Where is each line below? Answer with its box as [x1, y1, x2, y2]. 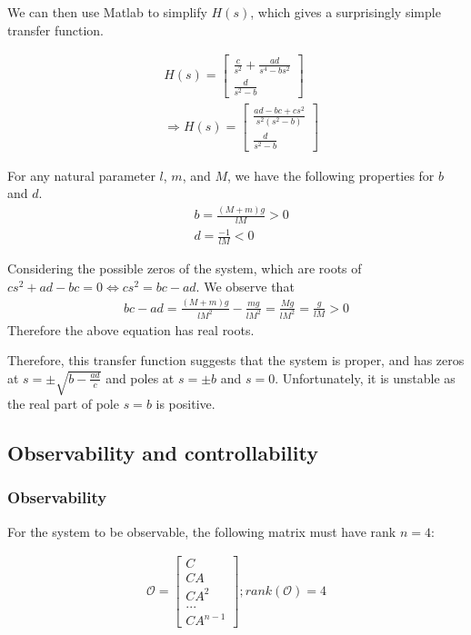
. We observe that [195, 276, 295, 295]
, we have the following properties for [227, 165, 435, 184]
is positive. [155, 394, 215, 413]
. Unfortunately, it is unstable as [275, 368, 456, 387]
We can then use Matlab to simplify [7, 3, 207, 21]
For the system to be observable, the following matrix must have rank [7, 521, 396, 541]
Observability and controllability [7, 439, 318, 467]
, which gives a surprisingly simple [250, 3, 441, 21]
